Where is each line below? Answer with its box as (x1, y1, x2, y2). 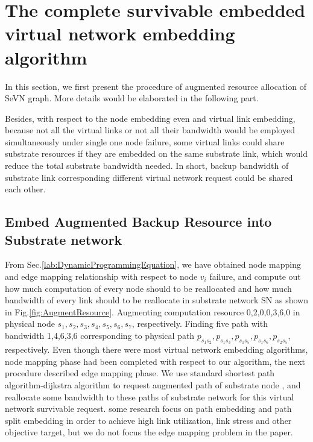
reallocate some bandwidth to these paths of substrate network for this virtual (5, 390, 294, 403)
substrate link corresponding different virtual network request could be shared (5, 171, 293, 183)
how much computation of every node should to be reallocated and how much (5, 282, 292, 294)
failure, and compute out (209, 270, 301, 283)
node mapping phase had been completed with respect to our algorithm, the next (5, 355, 306, 367)
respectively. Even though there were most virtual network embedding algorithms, (5, 343, 308, 356)
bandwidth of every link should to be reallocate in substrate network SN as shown (5, 294, 309, 306)
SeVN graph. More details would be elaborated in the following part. (5, 92, 259, 104)
